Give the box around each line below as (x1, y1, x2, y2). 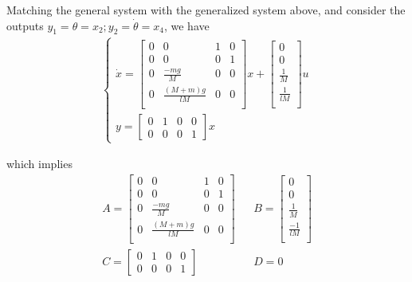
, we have (163, 17, 210, 33)
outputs (6, 17, 44, 33)
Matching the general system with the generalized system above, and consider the (6, 2, 406, 18)
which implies (6, 155, 73, 172)
